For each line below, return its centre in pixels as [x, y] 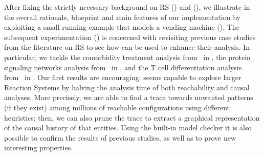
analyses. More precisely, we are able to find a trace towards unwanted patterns [129, 97]
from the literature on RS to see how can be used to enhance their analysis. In [127, 47]
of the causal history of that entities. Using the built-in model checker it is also [128, 128]
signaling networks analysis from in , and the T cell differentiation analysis [123, 67]
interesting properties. [39, 148]
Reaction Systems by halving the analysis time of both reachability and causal [127, 87]
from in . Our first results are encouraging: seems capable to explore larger [123, 77]
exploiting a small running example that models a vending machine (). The [122, 27]
